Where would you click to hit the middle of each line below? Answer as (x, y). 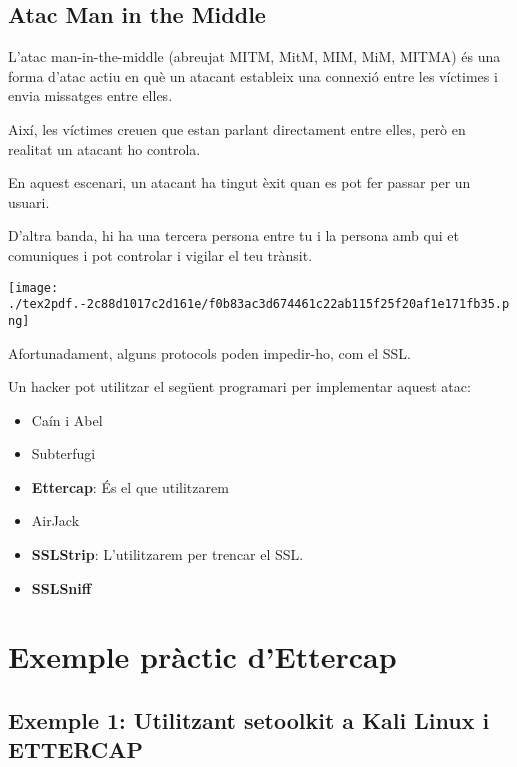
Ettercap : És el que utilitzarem (130, 486)
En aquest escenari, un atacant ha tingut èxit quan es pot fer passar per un (239, 182)
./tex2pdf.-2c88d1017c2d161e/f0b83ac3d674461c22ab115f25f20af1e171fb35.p (259, 304)
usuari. (29, 201)
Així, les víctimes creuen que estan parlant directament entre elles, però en (237, 128)
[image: (33, 287)
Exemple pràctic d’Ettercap (202, 656)
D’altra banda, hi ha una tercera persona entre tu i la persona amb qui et (233, 235)
